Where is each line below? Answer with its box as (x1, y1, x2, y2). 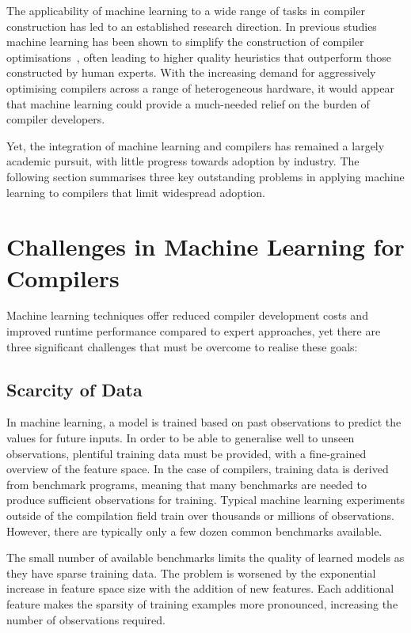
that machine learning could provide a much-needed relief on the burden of (6, 95, 370, 112)
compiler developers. (6, 111, 105, 127)
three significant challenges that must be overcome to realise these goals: (6, 338, 358, 354)
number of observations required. (6, 611, 166, 627)
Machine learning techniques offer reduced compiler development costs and (6, 307, 368, 324)
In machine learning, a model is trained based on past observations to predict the (6, 414, 401, 430)
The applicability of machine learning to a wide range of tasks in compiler (6, 2, 365, 18)
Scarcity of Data (6, 377, 143, 401)
